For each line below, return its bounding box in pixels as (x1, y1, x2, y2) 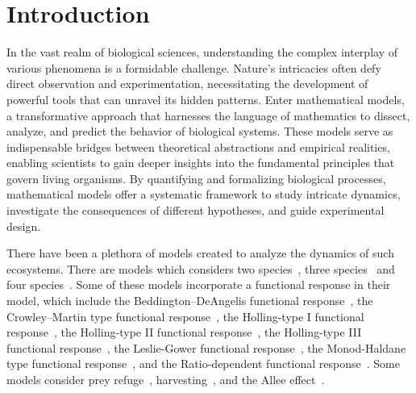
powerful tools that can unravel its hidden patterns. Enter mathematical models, (6, 90, 405, 107)
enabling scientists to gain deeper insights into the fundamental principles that (6, 154, 395, 171)
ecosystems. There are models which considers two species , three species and (6, 260, 395, 277)
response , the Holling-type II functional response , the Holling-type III (6, 324, 362, 341)
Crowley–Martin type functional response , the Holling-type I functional (6, 307, 364, 324)
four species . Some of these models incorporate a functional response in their (6, 276, 391, 293)
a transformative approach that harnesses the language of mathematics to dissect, (6, 107, 410, 123)
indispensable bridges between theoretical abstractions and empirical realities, (6, 138, 390, 155)
